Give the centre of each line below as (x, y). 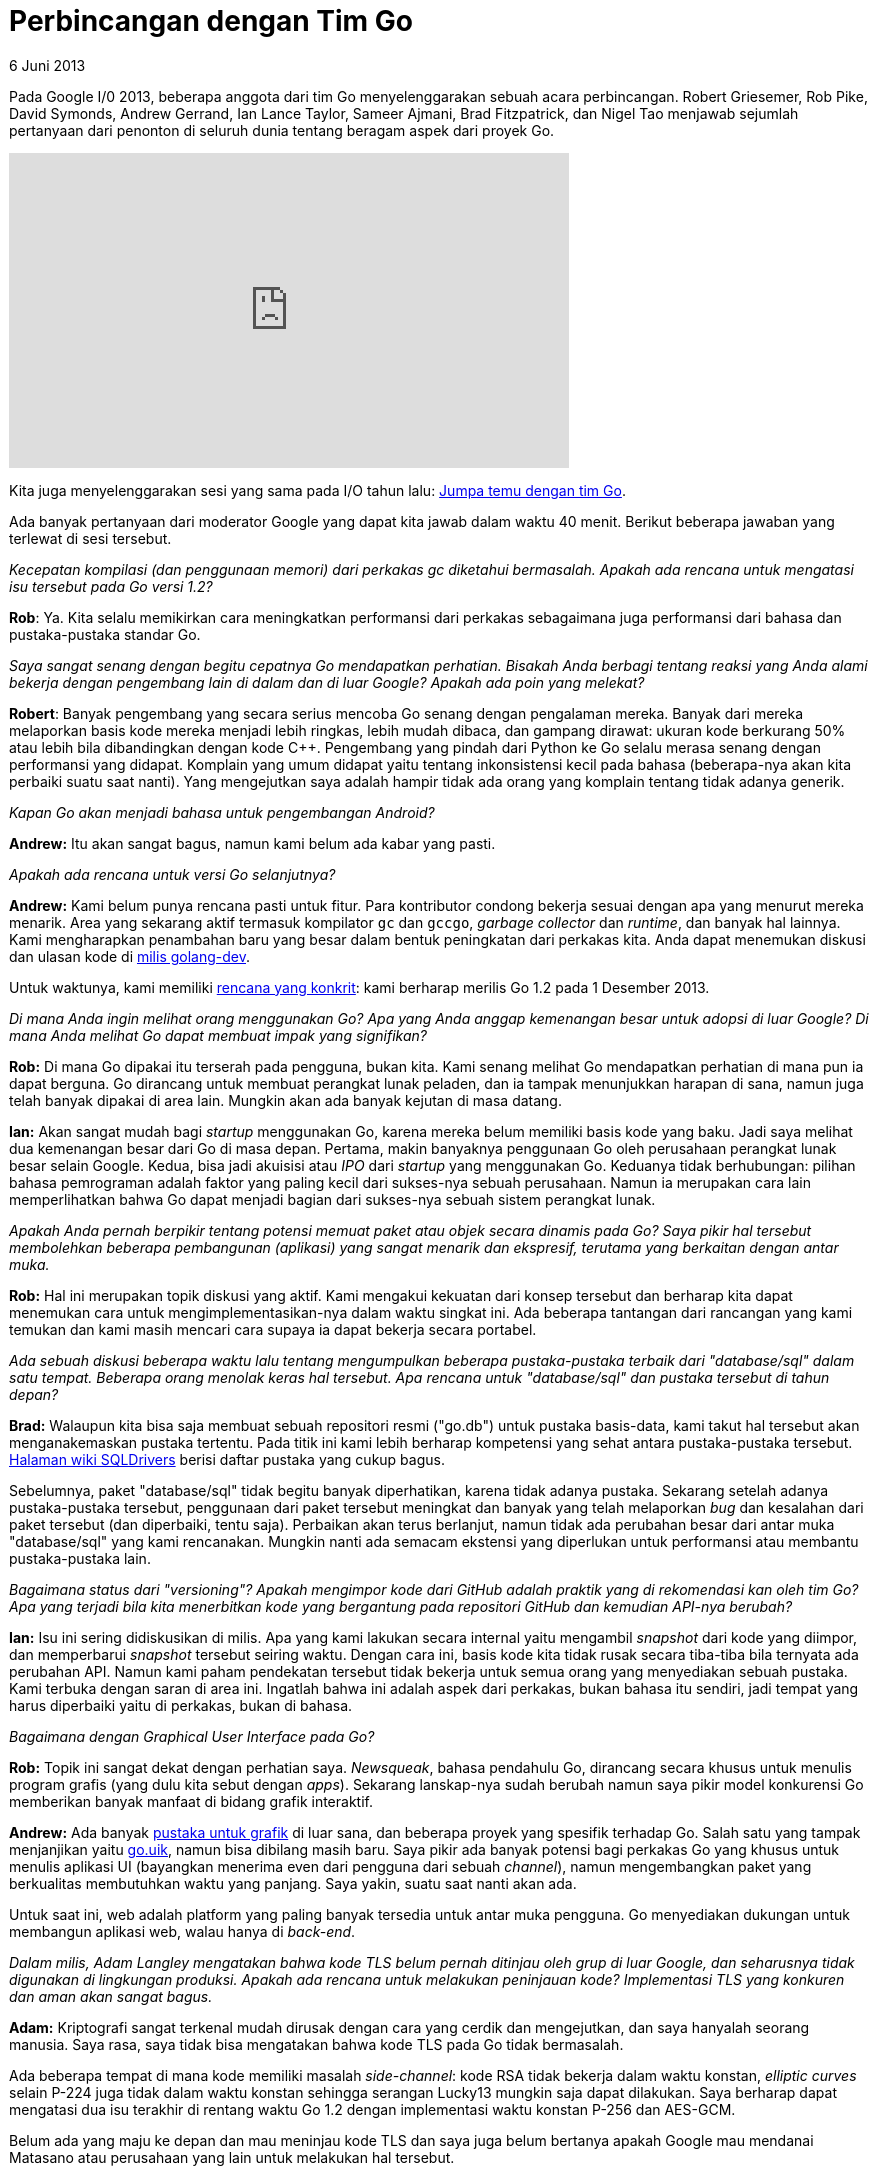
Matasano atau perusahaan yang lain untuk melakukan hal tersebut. (232, 2157)
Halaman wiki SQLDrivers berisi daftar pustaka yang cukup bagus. (227, 1459)
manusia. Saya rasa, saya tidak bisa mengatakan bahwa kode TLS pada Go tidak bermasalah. (316, 2044)
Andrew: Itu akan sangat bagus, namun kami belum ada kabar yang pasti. (252, 843)
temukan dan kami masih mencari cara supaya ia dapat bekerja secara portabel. (273, 1329)
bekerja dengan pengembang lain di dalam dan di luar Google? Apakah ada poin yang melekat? (327, 682)
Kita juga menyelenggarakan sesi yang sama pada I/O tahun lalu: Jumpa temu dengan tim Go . (317, 490)
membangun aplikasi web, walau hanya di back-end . (182, 1931)
